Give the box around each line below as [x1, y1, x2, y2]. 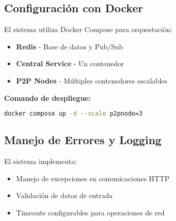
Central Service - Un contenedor [16, 58, 124, 69]
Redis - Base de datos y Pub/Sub [16, 41, 123, 51]
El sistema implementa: [4, 156, 77, 167]
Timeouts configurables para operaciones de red [16, 207, 165, 218]
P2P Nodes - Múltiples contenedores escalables [16, 75, 168, 86]
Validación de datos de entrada [16, 190, 113, 201]
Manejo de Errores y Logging [4, 132, 162, 148]
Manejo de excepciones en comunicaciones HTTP [16, 173, 170, 183]
